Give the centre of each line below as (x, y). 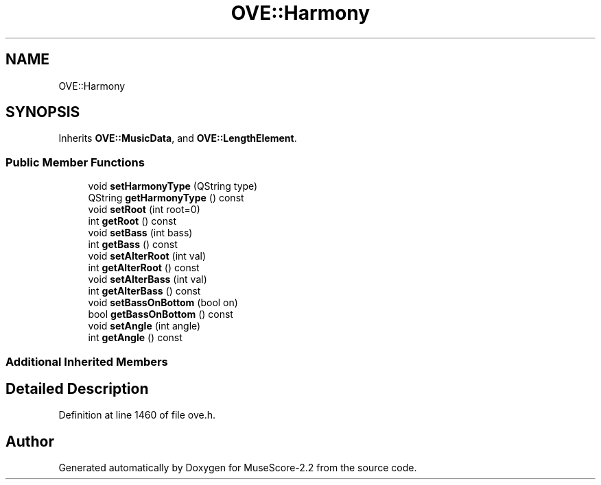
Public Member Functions (75, 162)
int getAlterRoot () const (144, 268)
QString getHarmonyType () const (166, 198)
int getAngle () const (135, 338)
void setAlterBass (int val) (148, 279)
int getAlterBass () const (144, 291)
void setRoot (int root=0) (144, 210)
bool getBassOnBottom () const (161, 314)
